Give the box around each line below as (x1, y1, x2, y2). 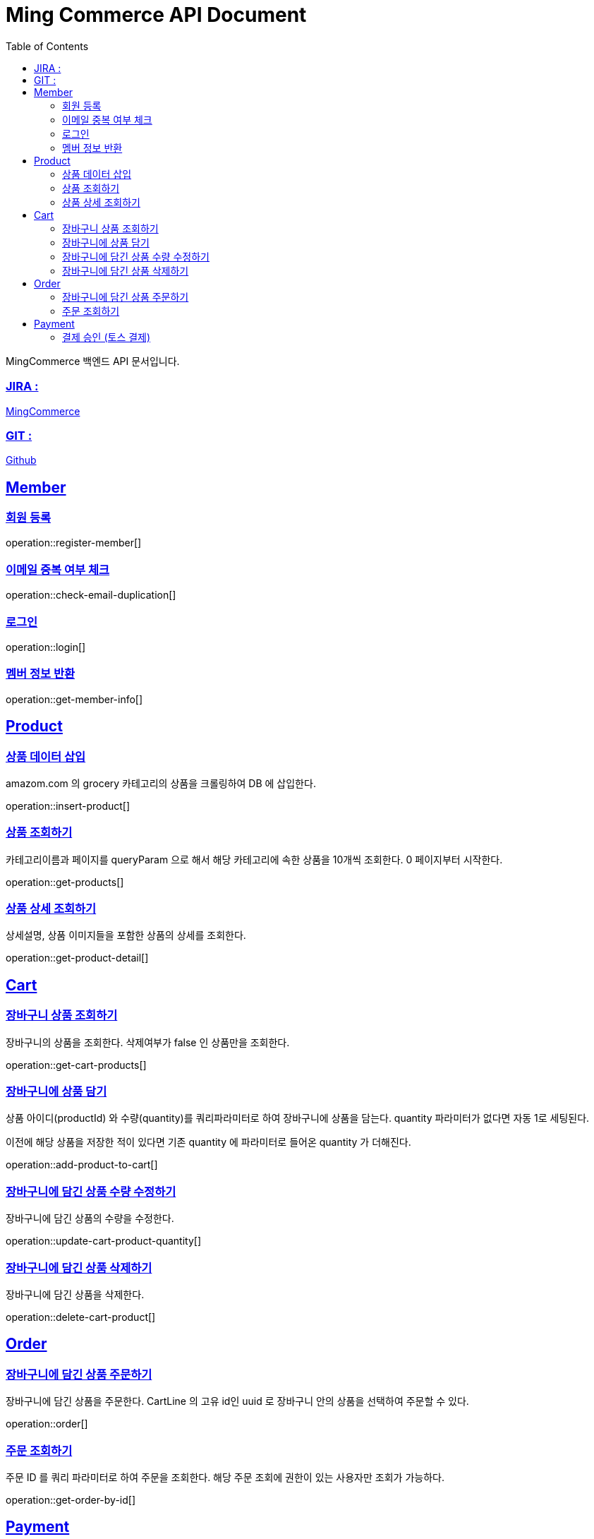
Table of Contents (6, 40, 89, 52)
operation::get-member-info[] (6, 693, 143, 705)
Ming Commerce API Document (6, 3, 307, 27)
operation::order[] (6, 1418, 88, 1430)
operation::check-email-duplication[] (6, 589, 176, 601)
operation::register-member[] (6, 537, 142, 549)
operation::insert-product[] (6, 799, 131, 812)
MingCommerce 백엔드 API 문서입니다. (6, 354, 180, 367)
